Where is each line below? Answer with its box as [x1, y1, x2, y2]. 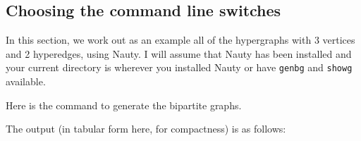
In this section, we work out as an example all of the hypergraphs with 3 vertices [6, 32, 355, 47]
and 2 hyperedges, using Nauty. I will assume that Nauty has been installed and [6, 46, 352, 61]
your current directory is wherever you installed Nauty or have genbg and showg [6, 60, 353, 75]
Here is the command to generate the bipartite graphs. [6, 97, 242, 112]
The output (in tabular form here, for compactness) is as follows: [6, 121, 286, 136]
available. [6, 74, 46, 89]
